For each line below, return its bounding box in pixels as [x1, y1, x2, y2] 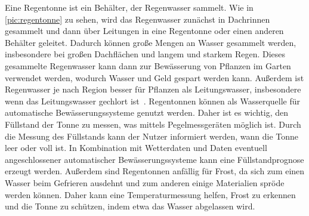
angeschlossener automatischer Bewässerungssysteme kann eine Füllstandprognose [5, 153, 304, 165]
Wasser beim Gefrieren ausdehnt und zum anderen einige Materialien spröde [5, 176, 285, 189]
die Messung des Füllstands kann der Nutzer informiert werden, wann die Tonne [5, 129, 299, 142]
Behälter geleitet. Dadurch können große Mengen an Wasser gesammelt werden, [5, 36, 296, 48]
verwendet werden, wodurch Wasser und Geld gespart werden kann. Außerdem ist [5, 71, 304, 84]
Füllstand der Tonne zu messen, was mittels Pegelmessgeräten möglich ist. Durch [5, 118, 301, 130]
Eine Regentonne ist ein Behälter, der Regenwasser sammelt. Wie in [5, 1, 254, 13]
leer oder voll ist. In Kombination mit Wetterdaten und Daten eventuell [5, 141, 267, 154]
